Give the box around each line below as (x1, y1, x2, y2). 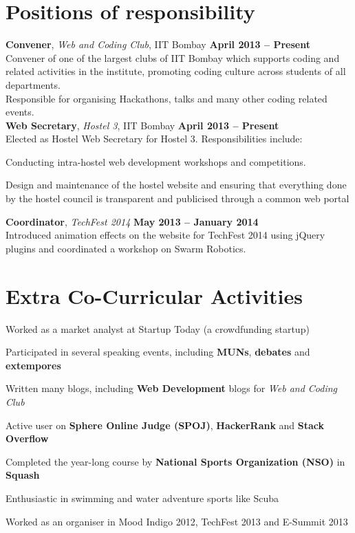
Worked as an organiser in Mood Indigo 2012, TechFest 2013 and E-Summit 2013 (6, 514, 348, 528)
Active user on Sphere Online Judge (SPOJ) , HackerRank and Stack (6, 417, 325, 432)
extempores (6, 358, 61, 372)
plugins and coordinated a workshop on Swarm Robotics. (6, 241, 246, 255)
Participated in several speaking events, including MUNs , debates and (6, 345, 310, 359)
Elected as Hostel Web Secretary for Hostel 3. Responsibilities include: (6, 131, 303, 146)
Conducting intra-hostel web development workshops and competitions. (6, 154, 306, 168)
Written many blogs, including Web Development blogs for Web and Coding (6, 381, 338, 395)
